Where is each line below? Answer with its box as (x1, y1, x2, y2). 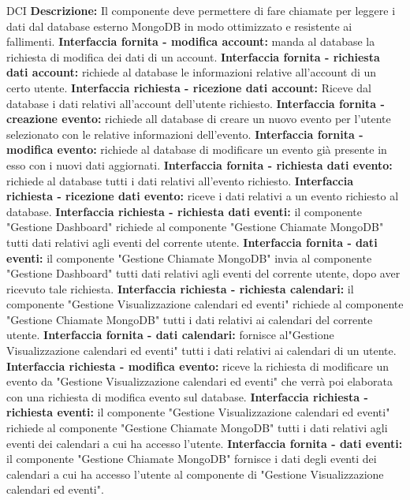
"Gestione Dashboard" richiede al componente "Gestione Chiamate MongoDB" (6, 218, 384, 235)
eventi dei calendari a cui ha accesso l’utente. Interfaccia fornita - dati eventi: (6, 435, 403, 451)
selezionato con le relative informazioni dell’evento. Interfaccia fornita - (6, 125, 363, 142)
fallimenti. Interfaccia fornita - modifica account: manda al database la (6, 33, 375, 50)
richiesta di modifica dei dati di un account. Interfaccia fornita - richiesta (6, 48, 380, 65)
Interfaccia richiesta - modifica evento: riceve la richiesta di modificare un (6, 357, 389, 374)
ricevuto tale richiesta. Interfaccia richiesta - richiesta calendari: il (6, 280, 354, 297)
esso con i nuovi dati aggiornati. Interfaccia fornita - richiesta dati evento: (6, 156, 393, 173)
